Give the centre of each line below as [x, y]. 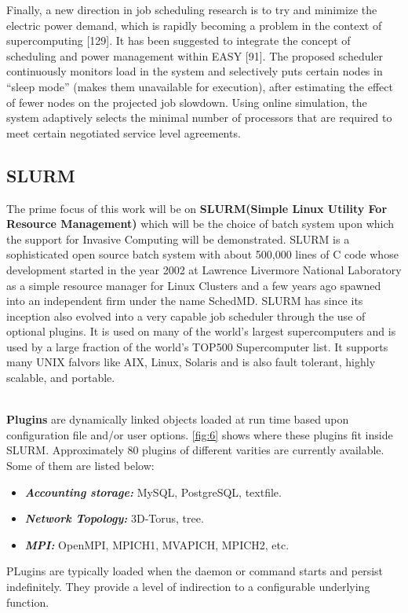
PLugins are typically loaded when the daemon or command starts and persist [195, 571]
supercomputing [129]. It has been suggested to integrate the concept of [178, 40]
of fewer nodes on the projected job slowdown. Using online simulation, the [187, 102]
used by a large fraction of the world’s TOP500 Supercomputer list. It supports [197, 346]
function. [28, 602]
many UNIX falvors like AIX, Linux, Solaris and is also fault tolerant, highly [191, 362]
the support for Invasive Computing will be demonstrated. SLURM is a [178, 239]
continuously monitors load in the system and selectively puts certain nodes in [195, 71]
